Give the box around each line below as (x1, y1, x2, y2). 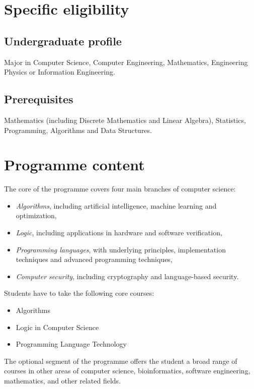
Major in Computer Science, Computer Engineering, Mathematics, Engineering (4, 56, 248, 67)
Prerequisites (4, 91, 73, 107)
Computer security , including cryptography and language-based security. (16, 271, 239, 281)
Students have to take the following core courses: (4, 288, 154, 298)
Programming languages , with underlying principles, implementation (16, 244, 226, 254)
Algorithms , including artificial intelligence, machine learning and (16, 200, 217, 211)
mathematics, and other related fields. (4, 375, 121, 385)
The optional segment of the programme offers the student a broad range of (4, 355, 237, 366)
